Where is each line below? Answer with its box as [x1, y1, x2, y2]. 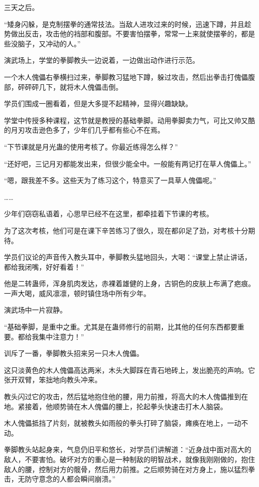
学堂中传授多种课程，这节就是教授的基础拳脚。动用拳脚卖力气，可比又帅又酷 [4, 115, 255, 125]
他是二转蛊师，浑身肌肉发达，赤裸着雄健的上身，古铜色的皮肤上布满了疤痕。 [4, 278, 255, 289]
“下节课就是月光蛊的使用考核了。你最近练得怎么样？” [4, 141, 178, 152]
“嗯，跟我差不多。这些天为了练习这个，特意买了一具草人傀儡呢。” [4, 175, 217, 185]
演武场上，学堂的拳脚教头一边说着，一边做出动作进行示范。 [4, 55, 199, 65]
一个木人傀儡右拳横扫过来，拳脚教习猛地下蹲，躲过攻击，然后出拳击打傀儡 [4, 71, 248, 82]
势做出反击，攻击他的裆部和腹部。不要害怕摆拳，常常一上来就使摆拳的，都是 [4, 28, 255, 39]
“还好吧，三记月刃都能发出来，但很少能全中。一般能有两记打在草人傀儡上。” [4, 158, 252, 168]
